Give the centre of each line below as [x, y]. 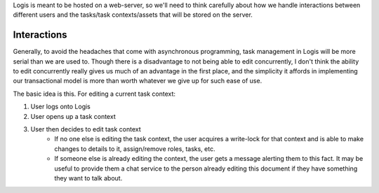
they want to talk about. [88, 178]
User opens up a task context [73, 116]
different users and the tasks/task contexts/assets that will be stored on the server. [133, 15]
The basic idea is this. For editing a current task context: [94, 94]
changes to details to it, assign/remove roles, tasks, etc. [135, 149]
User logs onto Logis [60, 107]
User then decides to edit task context [86, 129]
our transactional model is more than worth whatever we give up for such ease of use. [138, 81]
